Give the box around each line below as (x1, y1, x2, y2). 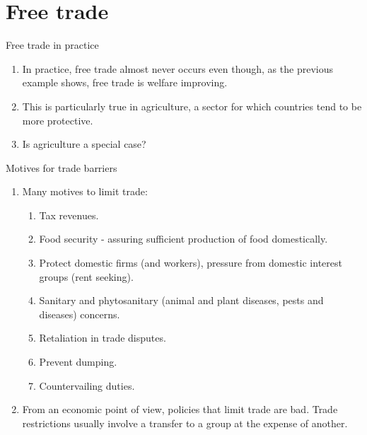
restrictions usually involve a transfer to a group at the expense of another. (22, 415, 348, 430)
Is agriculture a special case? (22, 137, 146, 151)
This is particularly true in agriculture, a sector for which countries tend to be (22, 98, 362, 113)
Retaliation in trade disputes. (39, 330, 166, 345)
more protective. (22, 112, 93, 127)
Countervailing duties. (39, 378, 135, 393)
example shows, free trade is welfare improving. (22, 75, 228, 90)
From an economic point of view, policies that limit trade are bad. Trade (22, 402, 338, 417)
